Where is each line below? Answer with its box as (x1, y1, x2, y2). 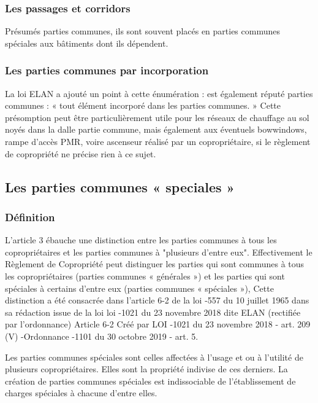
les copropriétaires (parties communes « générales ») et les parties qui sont (5, 269, 285, 282)
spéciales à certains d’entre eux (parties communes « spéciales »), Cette (5, 281, 274, 294)
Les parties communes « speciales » (5, 177, 235, 196)
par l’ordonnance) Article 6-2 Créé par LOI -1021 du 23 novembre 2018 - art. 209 (5, 318, 311, 331)
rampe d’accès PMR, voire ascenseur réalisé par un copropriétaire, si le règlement (5, 135, 311, 147)
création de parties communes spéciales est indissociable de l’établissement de (5, 374, 296, 387)
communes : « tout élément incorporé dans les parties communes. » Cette (5, 99, 281, 112)
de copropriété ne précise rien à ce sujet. (5, 147, 156, 160)
